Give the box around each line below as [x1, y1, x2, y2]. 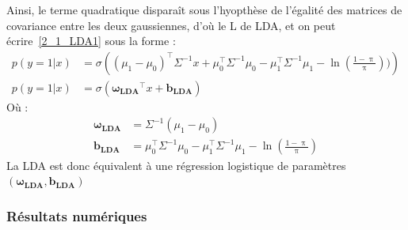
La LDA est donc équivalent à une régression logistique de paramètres [6, 156, 346, 173]
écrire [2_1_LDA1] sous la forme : [6, 32, 176, 49]
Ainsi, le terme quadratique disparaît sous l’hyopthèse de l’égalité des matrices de [6, 2, 402, 17]
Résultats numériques [6, 205, 147, 225]
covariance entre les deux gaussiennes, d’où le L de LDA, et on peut [6, 17, 336, 33]
